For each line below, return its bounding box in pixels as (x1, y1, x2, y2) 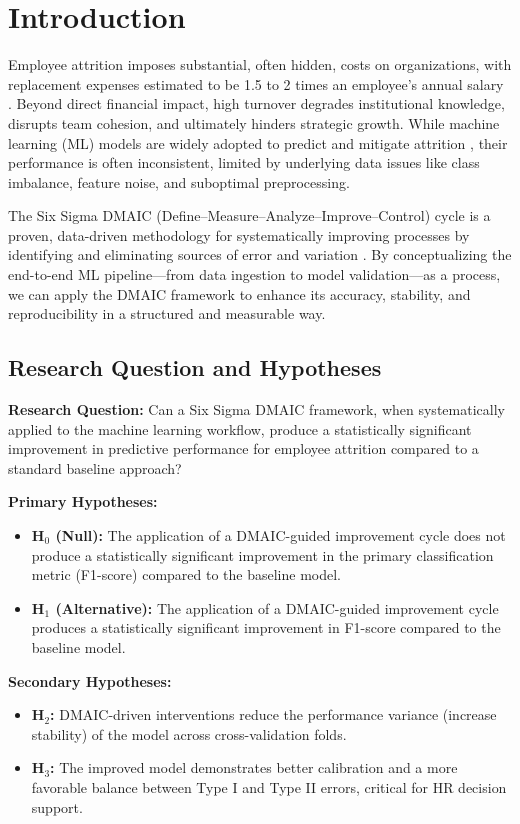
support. (31, 796, 83, 817)
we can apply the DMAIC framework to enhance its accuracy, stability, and (8, 283, 471, 304)
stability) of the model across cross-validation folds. (31, 723, 347, 744)
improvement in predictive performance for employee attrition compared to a (8, 438, 479, 459)
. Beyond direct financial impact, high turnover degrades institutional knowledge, (8, 93, 505, 114)
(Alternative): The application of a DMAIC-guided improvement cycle (55, 597, 499, 618)
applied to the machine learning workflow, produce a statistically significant (8, 418, 472, 439)
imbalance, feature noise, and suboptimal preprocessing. (8, 171, 350, 192)
